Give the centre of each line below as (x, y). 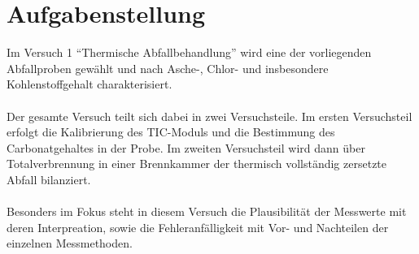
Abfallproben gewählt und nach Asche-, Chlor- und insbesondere (168, 68)
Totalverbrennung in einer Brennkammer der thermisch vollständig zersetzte (197, 164)
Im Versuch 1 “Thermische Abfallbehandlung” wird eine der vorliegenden (189, 52)
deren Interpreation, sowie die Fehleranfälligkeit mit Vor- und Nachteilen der (198, 227)
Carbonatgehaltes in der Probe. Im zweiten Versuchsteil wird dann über (186, 147)
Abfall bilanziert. (49, 179)
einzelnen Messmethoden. (70, 243)
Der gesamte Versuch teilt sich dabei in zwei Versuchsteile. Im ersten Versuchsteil (209, 116)
